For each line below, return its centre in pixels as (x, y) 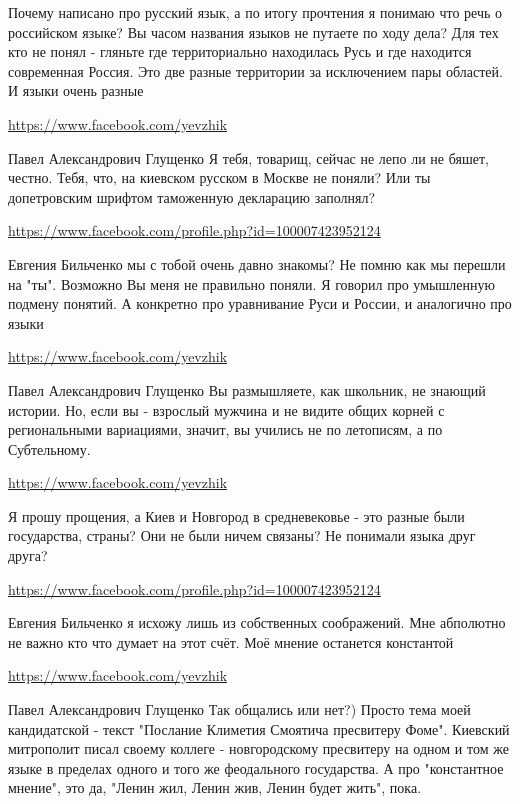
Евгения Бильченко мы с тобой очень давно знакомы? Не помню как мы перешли (257, 263)
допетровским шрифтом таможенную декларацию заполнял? (192, 196)
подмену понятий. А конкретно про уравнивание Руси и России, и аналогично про (260, 303)
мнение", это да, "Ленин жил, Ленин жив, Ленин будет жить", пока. (215, 787)
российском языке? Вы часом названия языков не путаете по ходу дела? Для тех (253, 31)
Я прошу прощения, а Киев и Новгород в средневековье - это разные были (236, 515)
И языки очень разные (76, 90)
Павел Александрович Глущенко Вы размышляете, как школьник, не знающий (247, 389)
